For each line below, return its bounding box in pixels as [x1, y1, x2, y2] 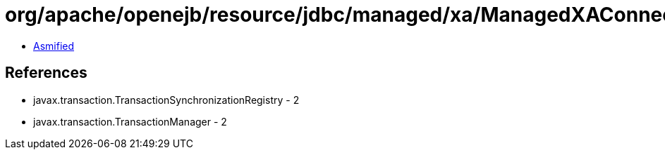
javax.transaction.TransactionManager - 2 [33, 115, 227, 128]
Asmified [33, 39, 75, 52]
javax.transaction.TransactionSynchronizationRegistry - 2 [33, 93, 300, 106]
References [5, 64, 87, 82]
